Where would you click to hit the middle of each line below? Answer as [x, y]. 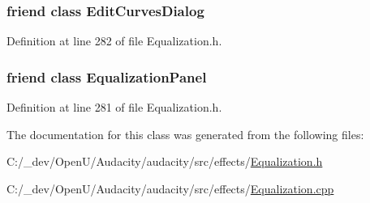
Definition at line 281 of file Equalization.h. [114, 107]
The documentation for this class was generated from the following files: [185, 134]
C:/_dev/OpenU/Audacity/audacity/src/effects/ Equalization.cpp [170, 188]
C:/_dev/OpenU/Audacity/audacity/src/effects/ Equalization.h [165, 161]
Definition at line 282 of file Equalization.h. [114, 41]
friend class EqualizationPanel [107, 76]
